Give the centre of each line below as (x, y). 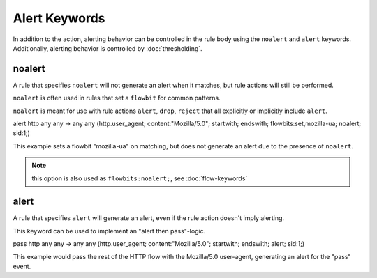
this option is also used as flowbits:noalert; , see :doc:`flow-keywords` (140, 178)
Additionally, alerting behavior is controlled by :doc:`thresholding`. (108, 48)
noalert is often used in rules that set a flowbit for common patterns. (117, 98)
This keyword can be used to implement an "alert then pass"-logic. (109, 231)
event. (22, 267)
